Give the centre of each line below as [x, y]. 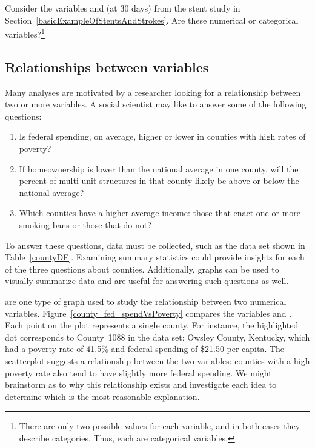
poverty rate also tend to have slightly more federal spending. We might [138, 372]
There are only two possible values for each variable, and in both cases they [160, 426]
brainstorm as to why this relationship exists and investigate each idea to [141, 385]
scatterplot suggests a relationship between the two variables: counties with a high [157, 360]
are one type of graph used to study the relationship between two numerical [146, 301]
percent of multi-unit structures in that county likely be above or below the [159, 181]
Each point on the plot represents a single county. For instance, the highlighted [152, 325]
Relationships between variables [107, 66]
